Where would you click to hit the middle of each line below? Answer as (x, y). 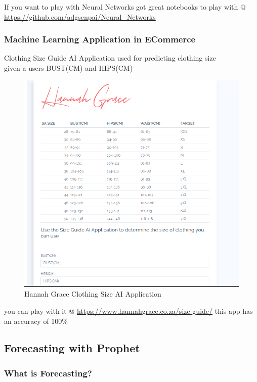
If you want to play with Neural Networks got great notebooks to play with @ (125, 7)
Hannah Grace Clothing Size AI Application (93, 294)
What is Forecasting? (48, 373)
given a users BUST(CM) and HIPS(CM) (69, 68)
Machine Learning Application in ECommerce (100, 39)
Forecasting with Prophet (72, 348)
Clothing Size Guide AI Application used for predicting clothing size (110, 58)
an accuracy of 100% (36, 321)
